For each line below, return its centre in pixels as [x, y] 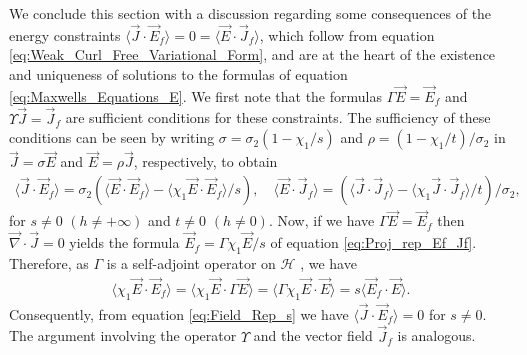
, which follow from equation [347, 34]
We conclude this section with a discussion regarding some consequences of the [250, 13]
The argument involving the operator [123, 335]
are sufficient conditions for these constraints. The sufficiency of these [278, 117]
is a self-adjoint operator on [191, 262]
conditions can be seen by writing [112, 137]
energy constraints [65, 34]
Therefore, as [49, 262]
